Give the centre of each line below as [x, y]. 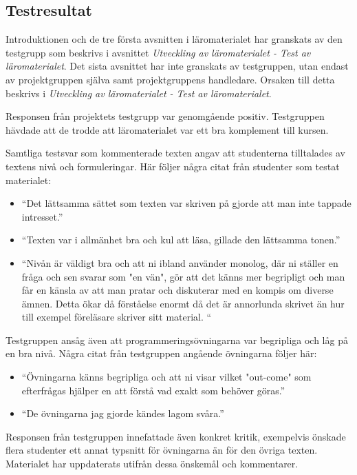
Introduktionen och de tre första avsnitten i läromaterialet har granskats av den [174, 39]
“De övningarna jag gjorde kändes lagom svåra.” [123, 413]
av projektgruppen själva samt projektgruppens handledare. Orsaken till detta [170, 79]
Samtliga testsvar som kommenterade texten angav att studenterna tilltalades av [175, 153]
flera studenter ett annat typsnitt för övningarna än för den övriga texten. [162, 450]
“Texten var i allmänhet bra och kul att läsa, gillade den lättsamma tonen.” [181, 240]
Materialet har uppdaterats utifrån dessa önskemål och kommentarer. [152, 464]
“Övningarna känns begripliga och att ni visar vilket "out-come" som [166, 377]
